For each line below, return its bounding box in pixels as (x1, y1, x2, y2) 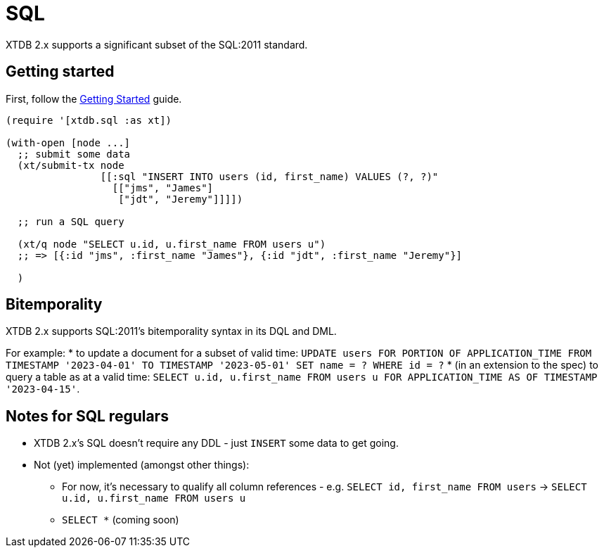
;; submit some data (17, 148, 131, 160)
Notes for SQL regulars (6, 407, 169, 425)
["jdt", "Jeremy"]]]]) (118, 193, 243, 205)
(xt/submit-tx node (17, 159, 124, 171)
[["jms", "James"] (112, 182, 214, 193)
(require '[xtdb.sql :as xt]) (6, 114, 172, 126)
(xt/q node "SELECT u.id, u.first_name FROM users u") (17, 238, 326, 250)
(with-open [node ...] (6, 136, 131, 148)
